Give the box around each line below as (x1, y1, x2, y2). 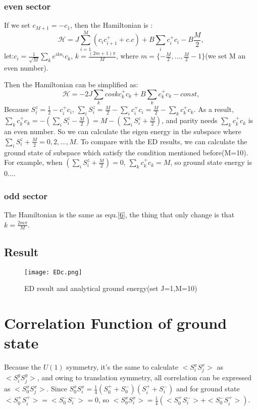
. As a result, (193, 104, 234, 114)
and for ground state (176, 383, 240, 394)
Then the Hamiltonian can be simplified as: (4, 79, 138, 90)
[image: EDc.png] (24, 268, 82, 276)
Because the (4, 362, 41, 372)
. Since (46, 383, 67, 394)
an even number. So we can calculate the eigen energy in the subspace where (4, 126, 241, 137)
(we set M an (205, 50, 246, 61)
